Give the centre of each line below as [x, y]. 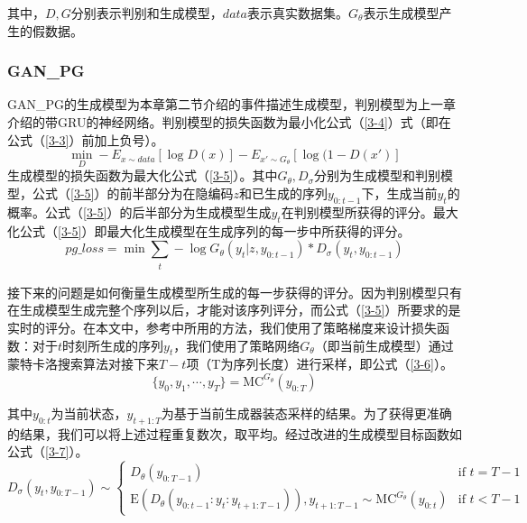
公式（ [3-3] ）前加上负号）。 [86, 139]
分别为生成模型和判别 [378, 175]
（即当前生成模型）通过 [384, 345]
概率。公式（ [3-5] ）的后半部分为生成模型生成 [139, 211]
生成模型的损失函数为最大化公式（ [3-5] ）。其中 [143, 175]
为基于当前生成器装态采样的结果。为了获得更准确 [306, 413]
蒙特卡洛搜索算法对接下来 [83, 364]
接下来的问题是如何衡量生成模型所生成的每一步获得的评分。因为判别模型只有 [235, 292]
